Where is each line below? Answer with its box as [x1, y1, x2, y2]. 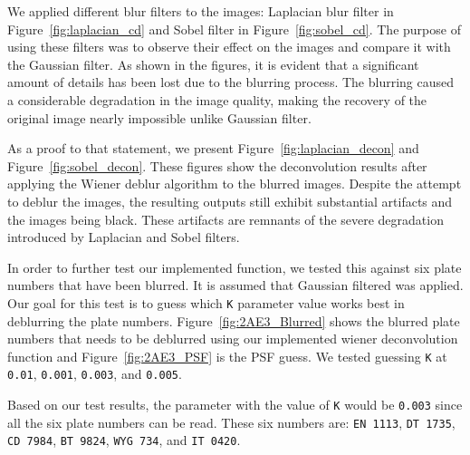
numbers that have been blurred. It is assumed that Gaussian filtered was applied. [7, 276, 464, 295]
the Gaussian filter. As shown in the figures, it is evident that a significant [7, 54, 419, 73]
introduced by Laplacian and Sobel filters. [7, 227, 240, 247]
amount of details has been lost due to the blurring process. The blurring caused [7, 73, 455, 92]
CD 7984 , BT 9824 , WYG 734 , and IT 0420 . [7, 431, 241, 450]
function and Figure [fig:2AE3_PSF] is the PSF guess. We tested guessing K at [7, 346, 447, 365]
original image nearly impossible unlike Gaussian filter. [7, 108, 312, 127]
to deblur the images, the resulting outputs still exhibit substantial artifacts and [7, 191, 453, 210]
